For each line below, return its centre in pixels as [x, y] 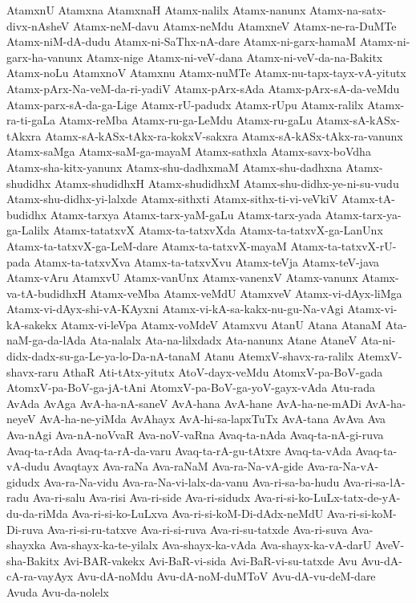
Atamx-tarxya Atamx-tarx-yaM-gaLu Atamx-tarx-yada [186, 214]
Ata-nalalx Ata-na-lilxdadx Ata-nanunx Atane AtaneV [223, 340]
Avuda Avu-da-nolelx [58, 591]
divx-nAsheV [38, 25]
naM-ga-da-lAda [46, 340]
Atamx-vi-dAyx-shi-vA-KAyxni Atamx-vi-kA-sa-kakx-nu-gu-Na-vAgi [175, 309]
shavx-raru [33, 371]
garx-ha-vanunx [44, 57]
